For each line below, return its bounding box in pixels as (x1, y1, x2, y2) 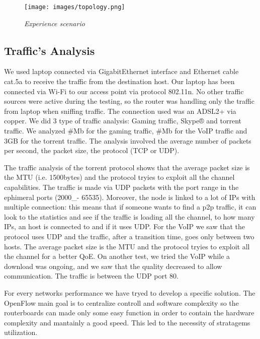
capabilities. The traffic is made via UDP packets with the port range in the (4, 181, 239, 192)
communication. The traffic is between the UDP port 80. (4, 270, 179, 281)
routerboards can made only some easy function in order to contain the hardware (4, 307, 254, 318)
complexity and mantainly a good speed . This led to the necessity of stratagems (4, 317, 250, 327)
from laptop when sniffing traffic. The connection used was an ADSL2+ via (4, 105, 236, 116)
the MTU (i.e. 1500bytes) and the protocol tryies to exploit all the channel (4, 172, 235, 182)
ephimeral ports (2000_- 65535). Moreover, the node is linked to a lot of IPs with (4, 191, 255, 202)
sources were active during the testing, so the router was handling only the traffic (4, 96, 254, 106)
